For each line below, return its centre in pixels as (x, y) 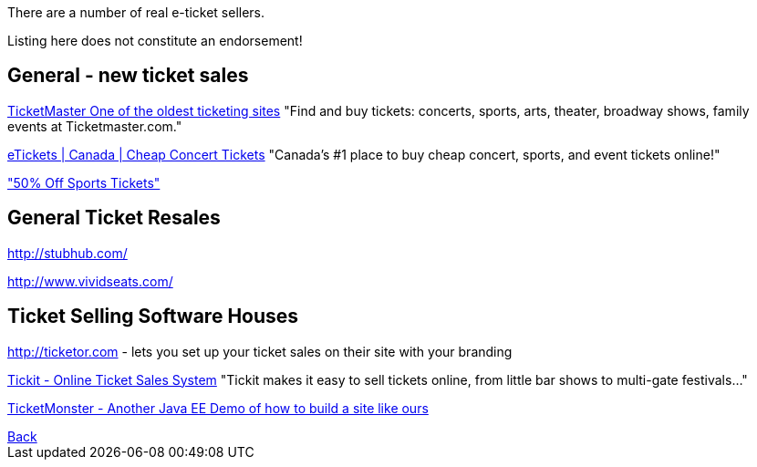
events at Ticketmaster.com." (95, 126)
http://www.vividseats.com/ (90, 281)
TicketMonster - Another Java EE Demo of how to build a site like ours (218, 408)
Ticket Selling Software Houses (153, 317)
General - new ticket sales (128, 76)
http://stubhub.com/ (67, 253)
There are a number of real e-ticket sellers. (136, 12)
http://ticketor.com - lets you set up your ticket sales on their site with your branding (260, 351)
